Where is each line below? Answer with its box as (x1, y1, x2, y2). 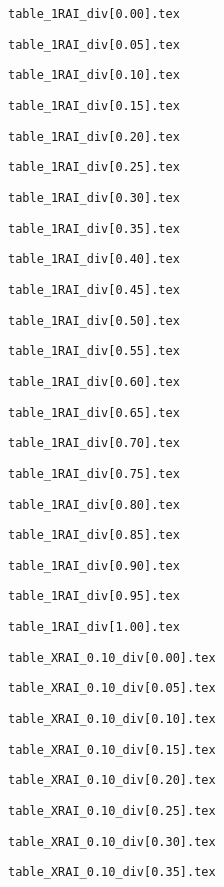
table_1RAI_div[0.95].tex (8, 589, 180, 604)
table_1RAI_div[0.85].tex (8, 528, 180, 543)
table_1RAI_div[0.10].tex (8, 68, 180, 83)
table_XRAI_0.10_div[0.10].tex (8, 712, 216, 727)
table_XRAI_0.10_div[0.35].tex (8, 865, 216, 880)
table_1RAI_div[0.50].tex (8, 313, 180, 328)
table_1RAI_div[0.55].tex (8, 344, 180, 359)
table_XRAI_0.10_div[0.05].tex (8, 681, 216, 696)
